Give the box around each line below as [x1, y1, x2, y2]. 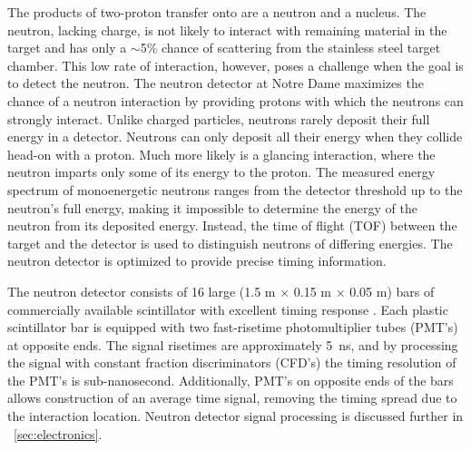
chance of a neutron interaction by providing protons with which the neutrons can [7, 91, 464, 110]
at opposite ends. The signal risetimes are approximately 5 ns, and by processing [7, 335, 458, 354]
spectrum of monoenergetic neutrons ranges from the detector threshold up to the [7, 180, 463, 199]
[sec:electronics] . [14, 424, 103, 443]
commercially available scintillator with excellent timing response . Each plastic [7, 299, 448, 318]
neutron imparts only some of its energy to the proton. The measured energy [7, 162, 436, 181]
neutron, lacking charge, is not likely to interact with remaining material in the [7, 20, 447, 39]
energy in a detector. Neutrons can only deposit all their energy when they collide [7, 127, 463, 146]
